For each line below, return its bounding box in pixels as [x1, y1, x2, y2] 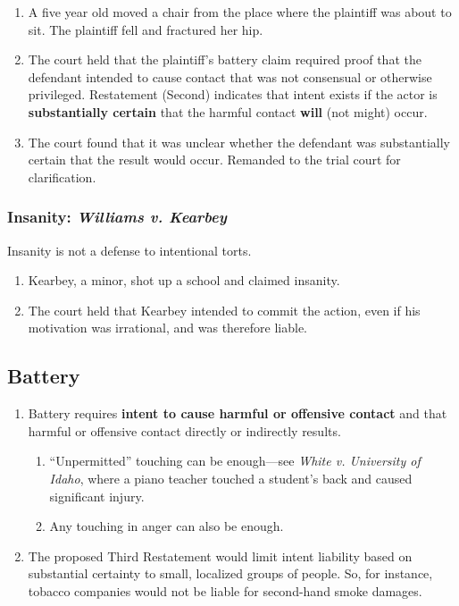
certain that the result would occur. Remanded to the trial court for [28, 150, 401, 169]
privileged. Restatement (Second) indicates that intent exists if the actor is [28, 85, 438, 104]
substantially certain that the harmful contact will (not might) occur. [28, 102, 428, 121]
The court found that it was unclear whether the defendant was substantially [28, 132, 450, 151]
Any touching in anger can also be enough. [49, 517, 284, 535]
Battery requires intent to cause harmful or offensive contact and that [28, 404, 447, 423]
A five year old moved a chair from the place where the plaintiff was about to [28, 3, 452, 21]
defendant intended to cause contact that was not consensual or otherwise [28, 67, 432, 86]
